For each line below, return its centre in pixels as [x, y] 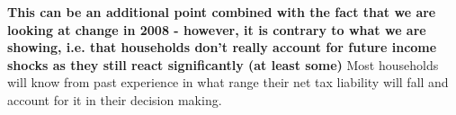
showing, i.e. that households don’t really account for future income [222, 47]
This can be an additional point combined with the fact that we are [222, 12]
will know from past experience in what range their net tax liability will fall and [228, 82]
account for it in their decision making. [115, 99]
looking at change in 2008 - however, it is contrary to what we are [217, 29]
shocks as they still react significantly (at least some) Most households [223, 64]
